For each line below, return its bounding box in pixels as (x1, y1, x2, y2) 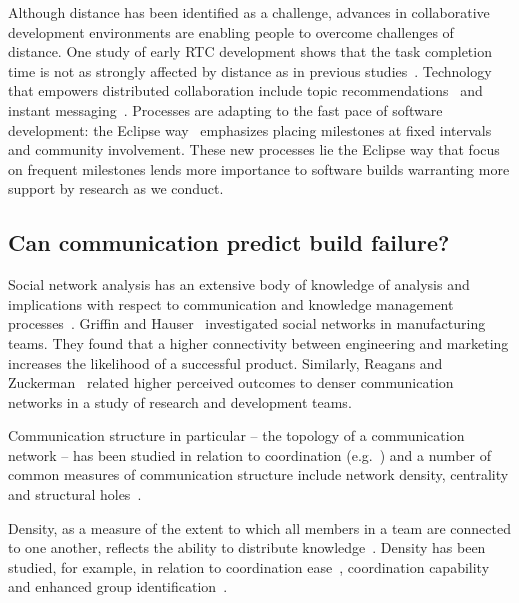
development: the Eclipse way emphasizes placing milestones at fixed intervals (8, 119, 492, 140)
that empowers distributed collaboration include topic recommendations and (8, 80, 483, 101)
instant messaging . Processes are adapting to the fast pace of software (8, 99, 443, 120)
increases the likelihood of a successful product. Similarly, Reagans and (8, 352, 443, 373)
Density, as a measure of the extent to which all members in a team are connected (8, 517, 511, 538)
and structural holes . (8, 484, 142, 505)
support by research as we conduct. (8, 178, 224, 199)
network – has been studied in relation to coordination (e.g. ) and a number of (8, 444, 491, 465)
